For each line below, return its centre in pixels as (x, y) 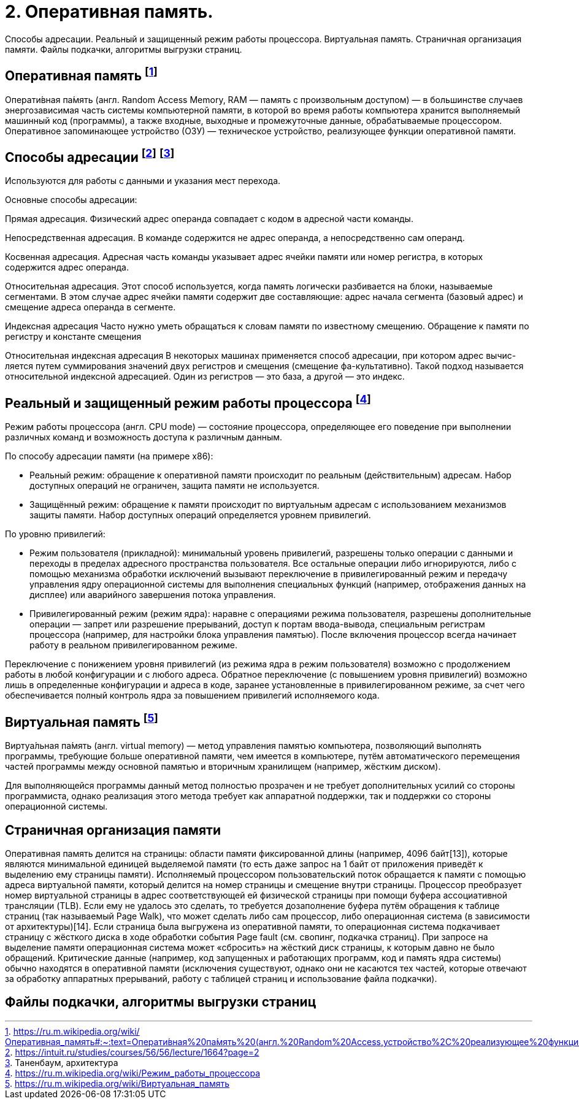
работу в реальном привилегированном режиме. (134, 645)
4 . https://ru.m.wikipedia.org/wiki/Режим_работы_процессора (133, 1073)
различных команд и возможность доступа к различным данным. (144, 437)
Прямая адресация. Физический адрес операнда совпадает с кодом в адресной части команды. (209, 219)
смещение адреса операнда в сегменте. (90, 307)
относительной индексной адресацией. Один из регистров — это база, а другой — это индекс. (205, 377)
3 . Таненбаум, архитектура (62, 1062)
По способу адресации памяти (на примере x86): (109, 456)
